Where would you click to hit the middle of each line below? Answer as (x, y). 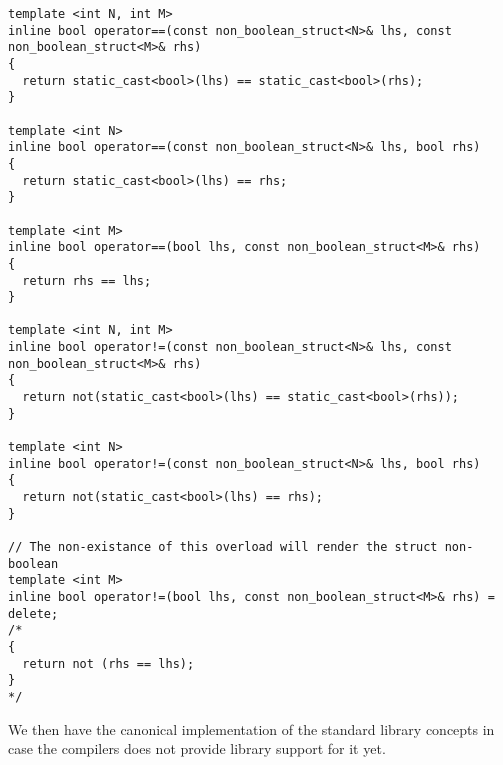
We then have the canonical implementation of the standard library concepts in (251, 728)
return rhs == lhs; (87, 280)
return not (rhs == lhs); (108, 663)
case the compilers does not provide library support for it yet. (197, 748)
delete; (33, 613)
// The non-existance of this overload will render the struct (223, 547)
